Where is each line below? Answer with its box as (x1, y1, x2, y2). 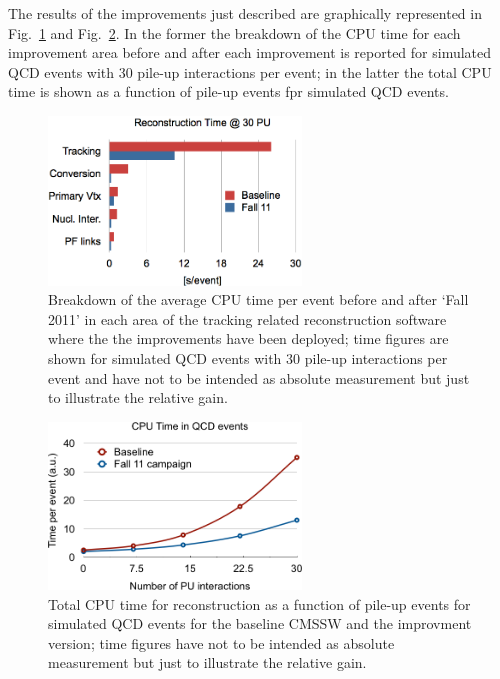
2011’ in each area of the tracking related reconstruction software (48, 308, 447, 329)
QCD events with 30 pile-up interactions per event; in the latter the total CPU (8, 61, 492, 82)
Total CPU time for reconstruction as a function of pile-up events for (48, 593, 471, 614)
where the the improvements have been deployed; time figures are (48, 328, 449, 349)
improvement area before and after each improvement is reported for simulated (8, 42, 492, 63)
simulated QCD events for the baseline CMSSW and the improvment (48, 613, 472, 634)
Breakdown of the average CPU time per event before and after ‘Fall (48, 289, 469, 310)
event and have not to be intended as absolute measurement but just (48, 367, 470, 388)
